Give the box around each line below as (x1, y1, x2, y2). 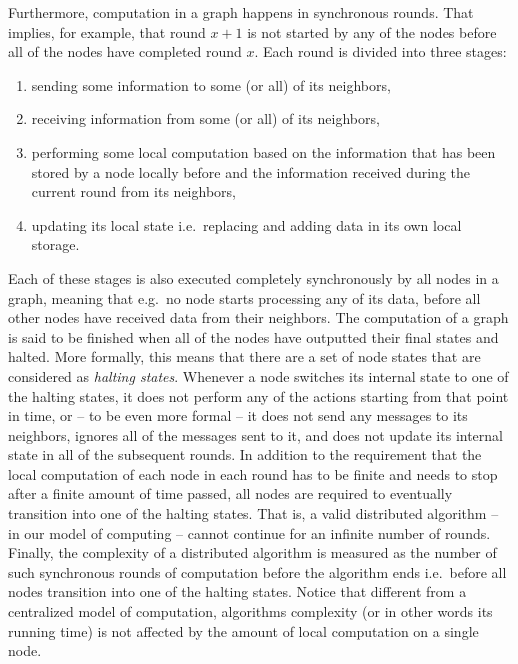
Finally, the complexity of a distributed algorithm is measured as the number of (8, 542, 497, 563)
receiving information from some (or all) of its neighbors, (31, 108, 380, 129)
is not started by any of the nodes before (247, 21, 497, 42)
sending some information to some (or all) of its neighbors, (31, 74, 391, 95)
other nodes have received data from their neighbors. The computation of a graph (8, 307, 509, 328)
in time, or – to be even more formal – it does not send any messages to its (8, 405, 468, 426)
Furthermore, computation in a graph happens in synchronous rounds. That (8, 2, 474, 22)
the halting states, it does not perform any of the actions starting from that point (8, 385, 509, 406)
